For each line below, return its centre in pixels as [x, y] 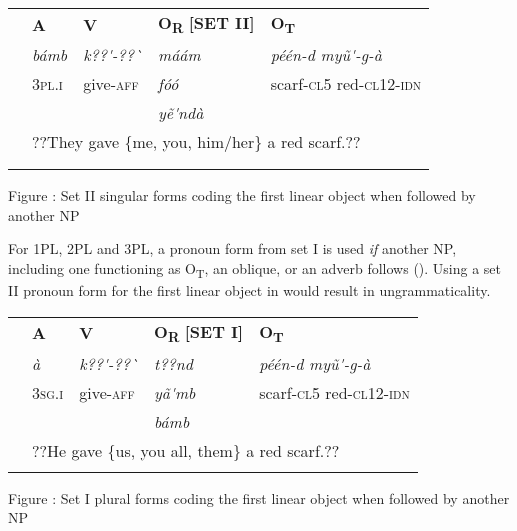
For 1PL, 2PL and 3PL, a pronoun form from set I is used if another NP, [232, 248]
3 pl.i [47, 84]
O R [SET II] [206, 24]
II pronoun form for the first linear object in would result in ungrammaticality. [249, 290]
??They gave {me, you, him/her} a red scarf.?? [196, 142]
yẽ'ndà [181, 113]
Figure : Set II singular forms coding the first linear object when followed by [242, 195]
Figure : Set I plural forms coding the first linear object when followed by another [259, 497]
